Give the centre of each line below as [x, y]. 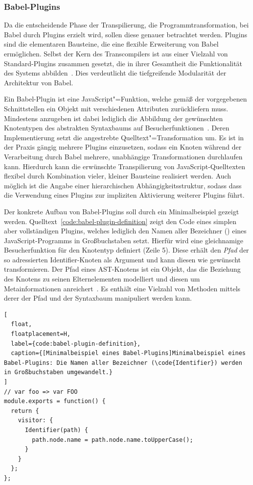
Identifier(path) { [56, 430]
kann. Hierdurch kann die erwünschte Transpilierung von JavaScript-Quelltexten [125, 166]
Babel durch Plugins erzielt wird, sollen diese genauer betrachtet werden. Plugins [126, 34]
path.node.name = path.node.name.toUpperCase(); [113, 440]
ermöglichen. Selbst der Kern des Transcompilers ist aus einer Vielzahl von [116, 53]
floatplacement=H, [41, 334]
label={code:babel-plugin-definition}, [76, 344]
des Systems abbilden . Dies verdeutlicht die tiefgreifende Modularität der [115, 73]
